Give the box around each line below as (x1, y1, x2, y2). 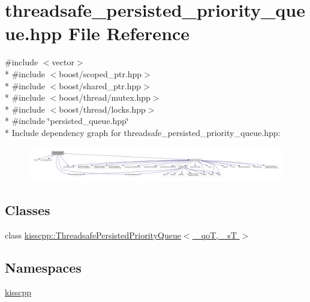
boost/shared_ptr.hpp (59, 79, 142, 92)
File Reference (68, 21, 190, 46)
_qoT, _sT (195, 228, 237, 241)
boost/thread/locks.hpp (59, 102, 146, 115)
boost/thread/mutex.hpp (59, 91, 151, 104)
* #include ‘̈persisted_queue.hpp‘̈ (5, 114, 129, 127)
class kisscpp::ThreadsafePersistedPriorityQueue (5, 228, 181, 241)
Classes (5, 200, 50, 219)
